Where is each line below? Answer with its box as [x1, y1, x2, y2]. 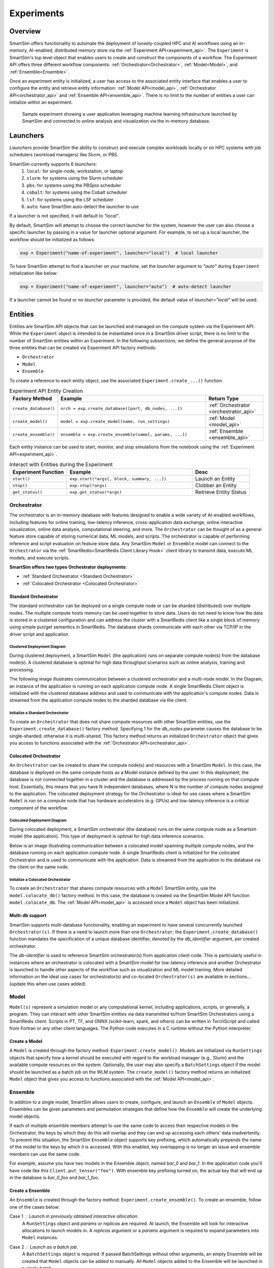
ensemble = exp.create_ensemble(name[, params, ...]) [60, 432, 188, 437]
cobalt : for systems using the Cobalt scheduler [26, 189, 128, 195]
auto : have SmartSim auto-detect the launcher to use [26, 203, 139, 209]
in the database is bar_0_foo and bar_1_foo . [9, 1174, 99, 1180]
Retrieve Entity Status [195, 488, 247, 496]
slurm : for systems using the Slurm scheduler [26, 175, 123, 181]
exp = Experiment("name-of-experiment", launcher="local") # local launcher [20, 250, 218, 256]
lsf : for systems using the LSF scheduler [26, 196, 114, 202]
